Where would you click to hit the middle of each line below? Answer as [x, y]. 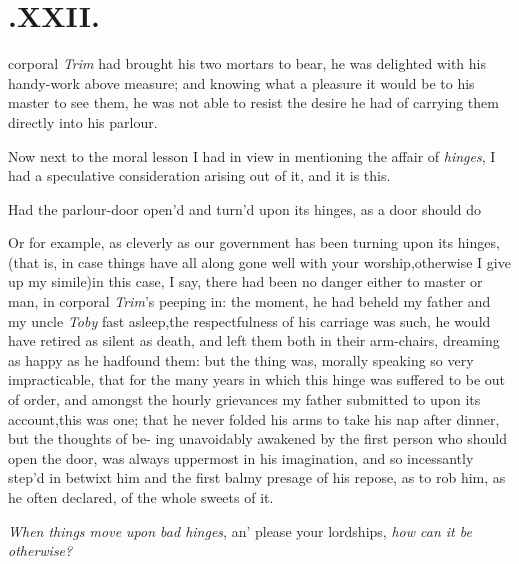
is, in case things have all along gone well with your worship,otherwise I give [277, 261]
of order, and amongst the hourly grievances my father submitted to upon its [244, 399]
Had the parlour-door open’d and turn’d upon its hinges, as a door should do [245, 208]
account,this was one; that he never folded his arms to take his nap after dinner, [254, 418]
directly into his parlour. [83, 121]
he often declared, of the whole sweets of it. [141, 497]
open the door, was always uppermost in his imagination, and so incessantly [241, 457]
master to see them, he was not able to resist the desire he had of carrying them [253, 102]
